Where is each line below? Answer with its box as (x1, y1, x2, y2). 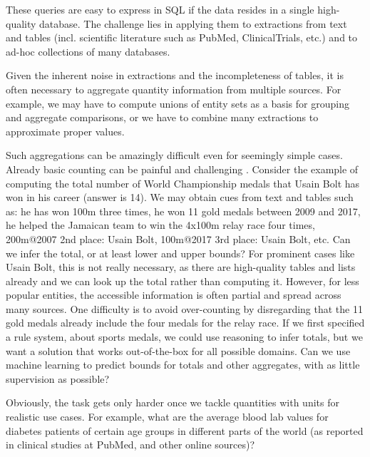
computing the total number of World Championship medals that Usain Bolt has (6, 175, 360, 190)
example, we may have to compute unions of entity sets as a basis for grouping (6, 96, 349, 111)
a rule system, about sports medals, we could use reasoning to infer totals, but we (6, 329, 363, 344)
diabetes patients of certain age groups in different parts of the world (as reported (6, 423, 364, 438)
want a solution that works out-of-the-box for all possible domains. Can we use (6, 343, 351, 358)
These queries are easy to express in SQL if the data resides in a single (6, 2, 314, 16)
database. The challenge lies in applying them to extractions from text (39, 16, 347, 31)
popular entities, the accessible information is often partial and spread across (6, 287, 341, 302)
